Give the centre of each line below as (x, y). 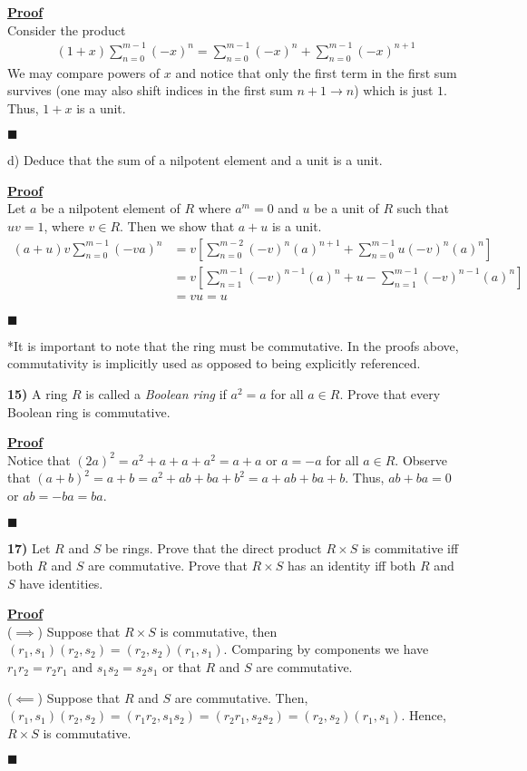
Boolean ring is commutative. (89, 411)
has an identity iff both (352, 566)
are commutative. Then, (241, 697)
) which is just (394, 90)
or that (182, 667)
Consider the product (67, 29)
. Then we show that (177, 226)
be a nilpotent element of (111, 208)
